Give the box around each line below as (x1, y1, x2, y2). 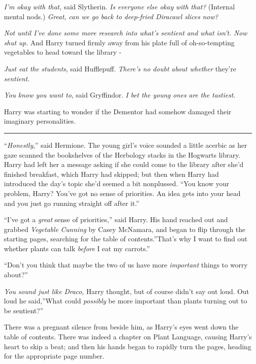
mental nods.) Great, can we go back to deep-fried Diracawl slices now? (4, 11, 218, 21)
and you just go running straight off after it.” (4, 198, 139, 208)
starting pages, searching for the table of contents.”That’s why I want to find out (4, 233, 248, 244)
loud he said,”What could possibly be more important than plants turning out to (4, 296, 247, 306)
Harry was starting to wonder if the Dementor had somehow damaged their (4, 106, 231, 116)
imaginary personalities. (4, 116, 76, 126)
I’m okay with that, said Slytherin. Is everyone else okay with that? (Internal (4, 1, 235, 11)
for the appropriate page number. (4, 351, 104, 361)
